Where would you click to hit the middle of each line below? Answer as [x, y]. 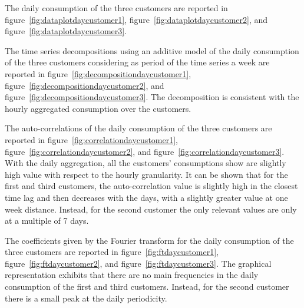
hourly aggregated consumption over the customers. [98, 108]
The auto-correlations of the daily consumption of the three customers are [138, 128]
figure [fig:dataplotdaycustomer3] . [66, 31]
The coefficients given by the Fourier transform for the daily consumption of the [149, 240]
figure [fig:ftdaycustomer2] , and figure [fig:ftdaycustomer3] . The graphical [138, 263]
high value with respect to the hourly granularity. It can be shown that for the [146, 174]
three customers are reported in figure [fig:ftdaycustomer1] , [112, 252]
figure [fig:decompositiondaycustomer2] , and [85, 85]
